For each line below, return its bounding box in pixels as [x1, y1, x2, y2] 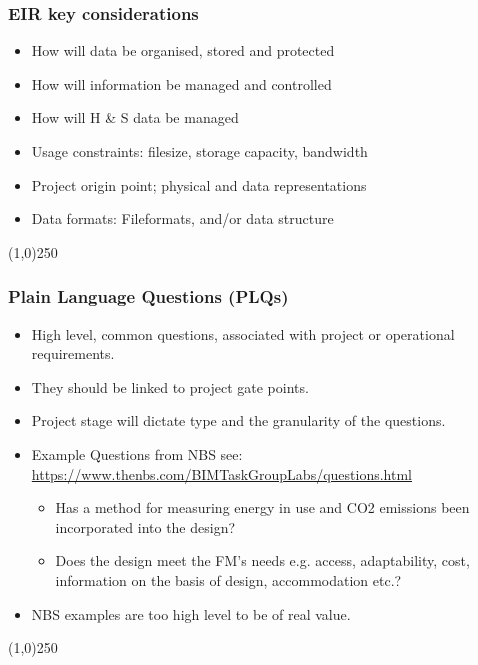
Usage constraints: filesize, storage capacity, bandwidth [31, 141, 368, 161]
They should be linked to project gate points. [31, 376, 309, 397]
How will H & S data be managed [31, 107, 239, 128]
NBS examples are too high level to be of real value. [31, 603, 351, 624]
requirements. [31, 343, 115, 364]
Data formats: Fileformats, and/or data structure [31, 208, 334, 229]
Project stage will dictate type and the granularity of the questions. [31, 410, 446, 431]
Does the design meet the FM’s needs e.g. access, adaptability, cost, [55, 550, 470, 571]
